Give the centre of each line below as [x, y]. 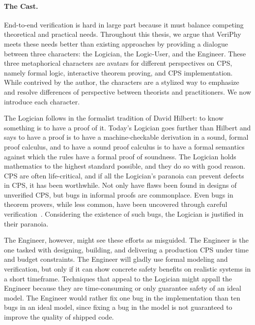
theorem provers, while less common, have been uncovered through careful [116, 204]
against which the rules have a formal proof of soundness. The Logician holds [120, 156]
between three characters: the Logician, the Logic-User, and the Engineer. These [125, 53]
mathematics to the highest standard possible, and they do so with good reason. [125, 166]
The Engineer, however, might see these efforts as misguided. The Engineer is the [126, 240]
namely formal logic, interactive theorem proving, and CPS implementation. [118, 72]
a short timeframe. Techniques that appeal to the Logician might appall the [118, 278]
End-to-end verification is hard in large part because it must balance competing [124, 24]
